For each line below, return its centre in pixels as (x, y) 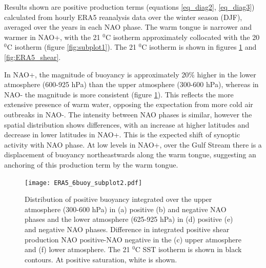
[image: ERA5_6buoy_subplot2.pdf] (84, 183)
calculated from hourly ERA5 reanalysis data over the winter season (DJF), (123, 17)
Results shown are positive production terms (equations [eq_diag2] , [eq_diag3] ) (129, 7)
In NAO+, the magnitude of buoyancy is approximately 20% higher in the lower (130, 74)
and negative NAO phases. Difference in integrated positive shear (127, 229)
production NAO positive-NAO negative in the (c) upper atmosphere (133, 239)
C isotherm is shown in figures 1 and (199, 47)
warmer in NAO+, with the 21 (52, 37)
